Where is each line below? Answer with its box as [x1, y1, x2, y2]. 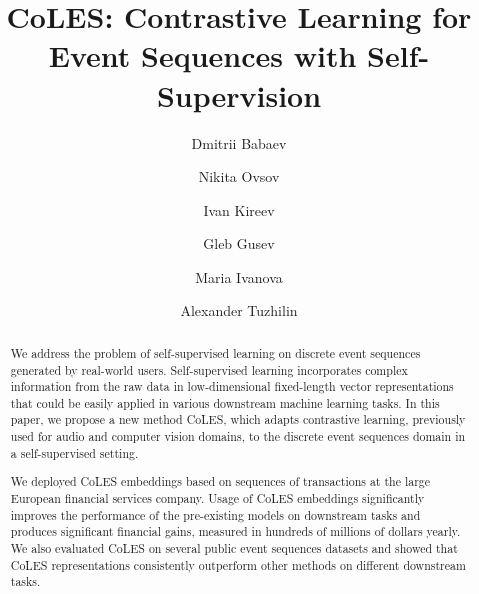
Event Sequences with [48, 35, 357, 76]
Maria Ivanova [195, 266, 283, 287]
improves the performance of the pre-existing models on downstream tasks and [10, 506, 421, 523]
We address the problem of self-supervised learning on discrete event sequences [10, 344, 421, 361]
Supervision [156, 74, 322, 115]
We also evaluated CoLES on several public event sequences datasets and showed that [10, 539, 458, 556]
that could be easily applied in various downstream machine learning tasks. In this [10, 394, 440, 411]
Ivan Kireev [203, 199, 275, 220]
